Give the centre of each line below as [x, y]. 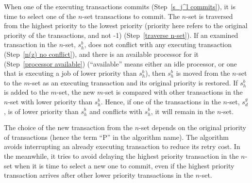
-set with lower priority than [50, 101]
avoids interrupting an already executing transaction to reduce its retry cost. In [122, 146]
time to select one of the [40, 16]
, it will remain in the [183, 111]
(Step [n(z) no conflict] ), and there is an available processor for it [101, 54]
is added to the [26, 92]
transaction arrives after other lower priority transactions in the [99, 175]
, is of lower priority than [41, 111]
